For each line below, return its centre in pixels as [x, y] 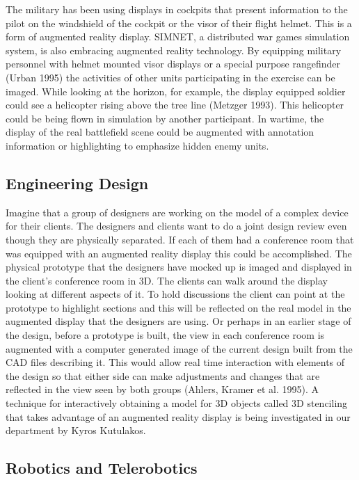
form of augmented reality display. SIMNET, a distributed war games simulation [178, 37]
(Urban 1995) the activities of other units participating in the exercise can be [170, 77]
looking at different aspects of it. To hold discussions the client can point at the [175, 294]
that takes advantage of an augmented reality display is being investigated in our [178, 416]
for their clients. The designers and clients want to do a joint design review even [176, 226]
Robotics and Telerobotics [102, 468]
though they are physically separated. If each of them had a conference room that [180, 239]
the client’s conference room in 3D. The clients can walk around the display [167, 280]
